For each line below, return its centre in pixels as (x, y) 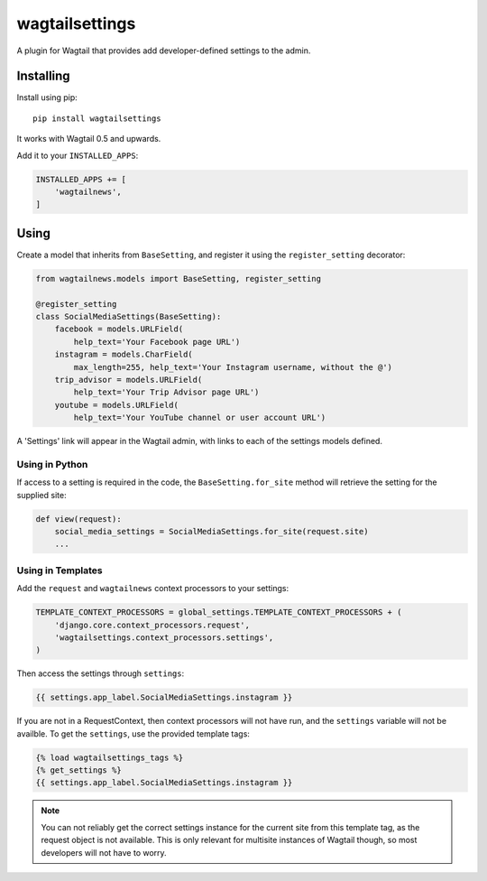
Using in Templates (60, 570)
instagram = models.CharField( (124, 355)
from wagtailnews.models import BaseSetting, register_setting (179, 278)
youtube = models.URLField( (117, 405)
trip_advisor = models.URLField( (129, 380)
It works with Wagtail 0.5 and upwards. (89, 139)
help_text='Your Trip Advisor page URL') (166, 392)
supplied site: (41, 495)
